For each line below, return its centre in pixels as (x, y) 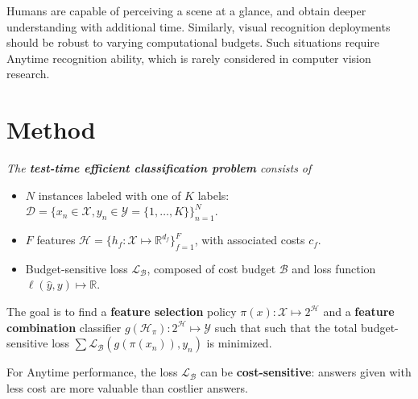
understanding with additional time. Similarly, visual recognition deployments (199, 26)
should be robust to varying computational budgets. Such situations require (193, 42)
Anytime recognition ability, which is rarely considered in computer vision (189, 58)
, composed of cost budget (211, 268)
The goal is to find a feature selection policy (122, 312)
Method (51, 129)
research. (28, 74)
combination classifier (64, 327)
